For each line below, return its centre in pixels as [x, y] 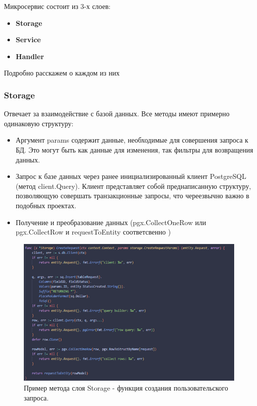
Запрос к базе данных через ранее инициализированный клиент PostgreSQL [131, 176]
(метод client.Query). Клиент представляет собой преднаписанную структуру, [133, 186]
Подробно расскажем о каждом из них [62, 73]
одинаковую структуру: [39, 123]
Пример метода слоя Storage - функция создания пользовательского [126, 388]
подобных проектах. [46, 205]
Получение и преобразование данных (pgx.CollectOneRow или [111, 222]
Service [28, 40]
